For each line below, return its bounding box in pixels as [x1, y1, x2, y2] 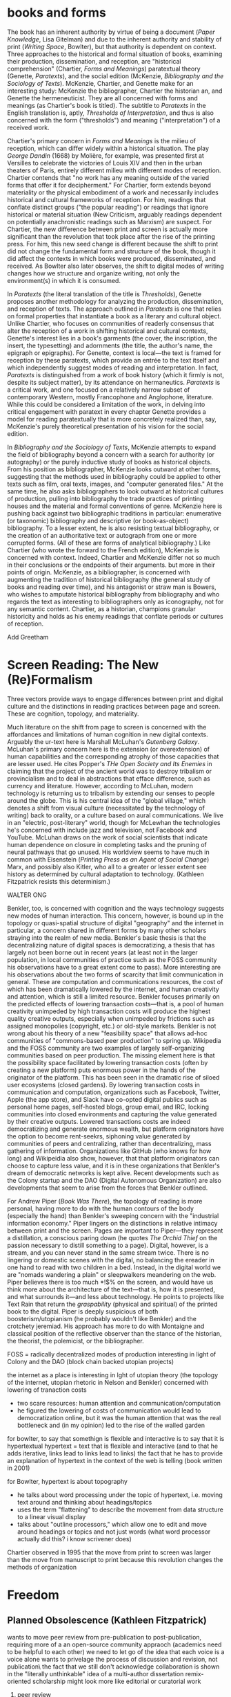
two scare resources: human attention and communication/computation [17, 1399, 221, 1407]
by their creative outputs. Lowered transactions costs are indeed [7, 1117, 191, 1125]
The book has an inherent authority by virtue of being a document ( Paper [7, 28, 215, 36]
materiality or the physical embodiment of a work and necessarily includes [7, 188, 219, 197]
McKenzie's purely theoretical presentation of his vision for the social [7, 422, 204, 430]
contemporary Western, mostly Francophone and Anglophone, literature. [7, 392, 214, 401]
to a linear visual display [17, 1512, 86, 1521]
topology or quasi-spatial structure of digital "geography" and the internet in [7, 918, 224, 927]
